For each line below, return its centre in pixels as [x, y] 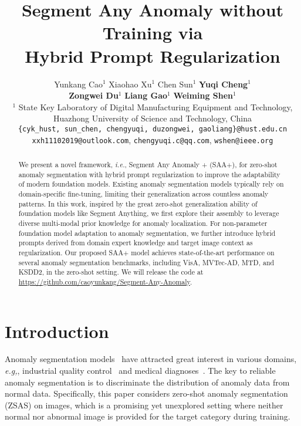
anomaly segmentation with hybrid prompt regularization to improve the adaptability [149, 174]
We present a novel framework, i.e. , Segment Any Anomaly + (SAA [123, 164]
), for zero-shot [255, 164]
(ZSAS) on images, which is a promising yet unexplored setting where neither [144, 405]
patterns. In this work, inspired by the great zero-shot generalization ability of [138, 203]
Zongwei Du [94, 95]
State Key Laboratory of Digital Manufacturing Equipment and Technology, [155, 107]
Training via [153, 33]
